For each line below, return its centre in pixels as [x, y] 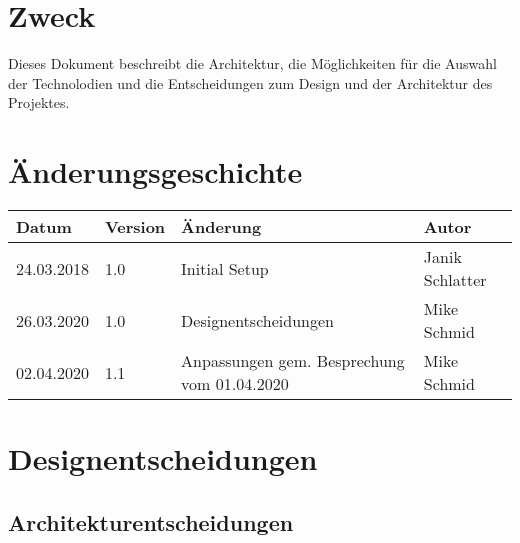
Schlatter [455, 280]
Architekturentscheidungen [151, 521]
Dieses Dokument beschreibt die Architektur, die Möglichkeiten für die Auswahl [252, 63]
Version [135, 227]
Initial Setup [225, 268]
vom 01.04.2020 [235, 384]
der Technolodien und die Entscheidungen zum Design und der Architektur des [250, 82]
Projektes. [39, 102]
